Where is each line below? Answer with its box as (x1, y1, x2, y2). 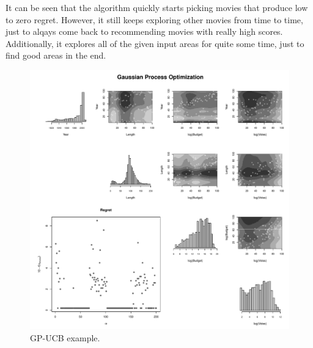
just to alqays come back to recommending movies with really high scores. (6, 25, 283, 38)
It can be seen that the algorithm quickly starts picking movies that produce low (6, 1, 308, 13)
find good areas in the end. (6, 49, 106, 62)
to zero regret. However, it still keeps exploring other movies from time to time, (6, 13, 303, 26)
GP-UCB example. (30, 331, 100, 344)
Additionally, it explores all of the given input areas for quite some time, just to (6, 37, 304, 49)
